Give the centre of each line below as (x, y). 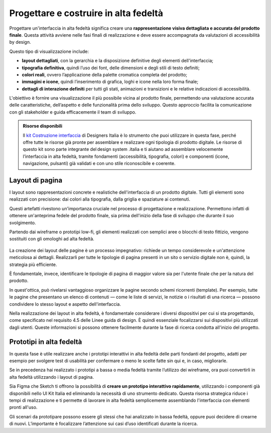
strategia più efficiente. (33, 265)
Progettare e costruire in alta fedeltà (86, 13)
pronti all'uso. (23, 407)
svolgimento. (23, 223)
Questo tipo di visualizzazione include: (49, 51)
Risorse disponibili (43, 126)
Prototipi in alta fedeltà (46, 342)
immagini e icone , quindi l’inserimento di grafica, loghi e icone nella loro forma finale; (110, 82)
